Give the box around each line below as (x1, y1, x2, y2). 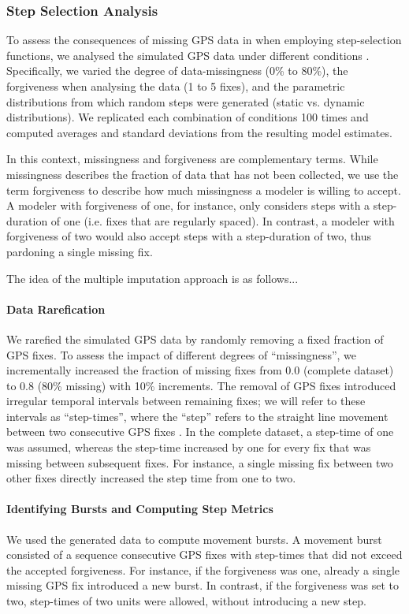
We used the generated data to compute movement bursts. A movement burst (6, 530, 382, 547)
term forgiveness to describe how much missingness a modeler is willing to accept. (6, 181, 401, 198)
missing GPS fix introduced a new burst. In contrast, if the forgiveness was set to (6, 577, 400, 594)
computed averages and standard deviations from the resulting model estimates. (6, 124, 392, 140)
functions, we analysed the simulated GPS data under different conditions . (6, 47, 370, 63)
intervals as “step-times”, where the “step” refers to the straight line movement (6, 407, 389, 424)
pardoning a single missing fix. (6, 243, 153, 259)
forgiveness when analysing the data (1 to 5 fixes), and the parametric (6, 78, 345, 94)
